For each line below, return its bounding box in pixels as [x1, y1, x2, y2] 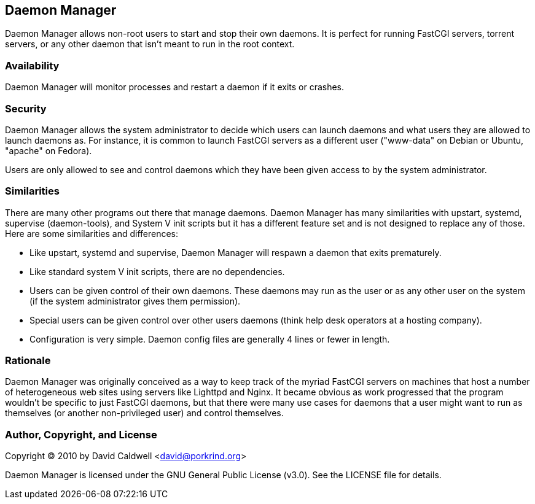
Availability [5, 59, 60, 72]
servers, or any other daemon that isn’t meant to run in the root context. [5, 39, 295, 50]
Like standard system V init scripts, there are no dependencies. [29, 266, 285, 277]
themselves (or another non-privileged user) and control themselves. [5, 408, 284, 419]
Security [5, 102, 47, 115]
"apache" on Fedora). [5, 145, 92, 156]
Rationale [5, 354, 51, 367]
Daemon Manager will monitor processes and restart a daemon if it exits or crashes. [5, 82, 345, 93]
